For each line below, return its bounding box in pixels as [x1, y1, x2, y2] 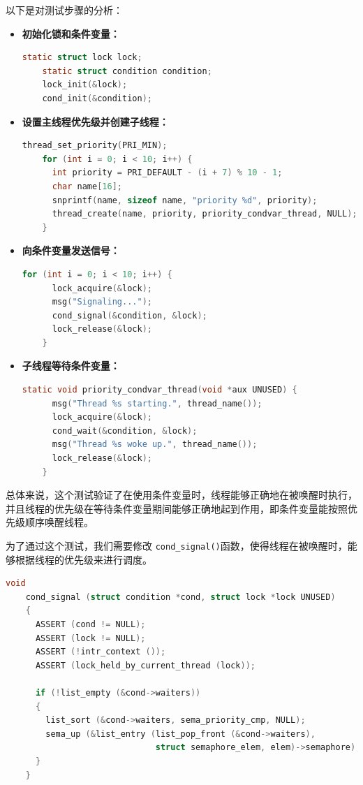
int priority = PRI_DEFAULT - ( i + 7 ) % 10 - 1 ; [52, 168, 283, 178]
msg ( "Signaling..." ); [52, 297, 152, 307]
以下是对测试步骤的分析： [6, 3, 123, 17]
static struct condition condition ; [42, 66, 212, 76]
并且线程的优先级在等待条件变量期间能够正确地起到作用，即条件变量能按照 [6, 501, 348, 515]
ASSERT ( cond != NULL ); [35, 619, 146, 630]
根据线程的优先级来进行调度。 [15, 552, 152, 566]
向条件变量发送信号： [22, 243, 120, 258]
